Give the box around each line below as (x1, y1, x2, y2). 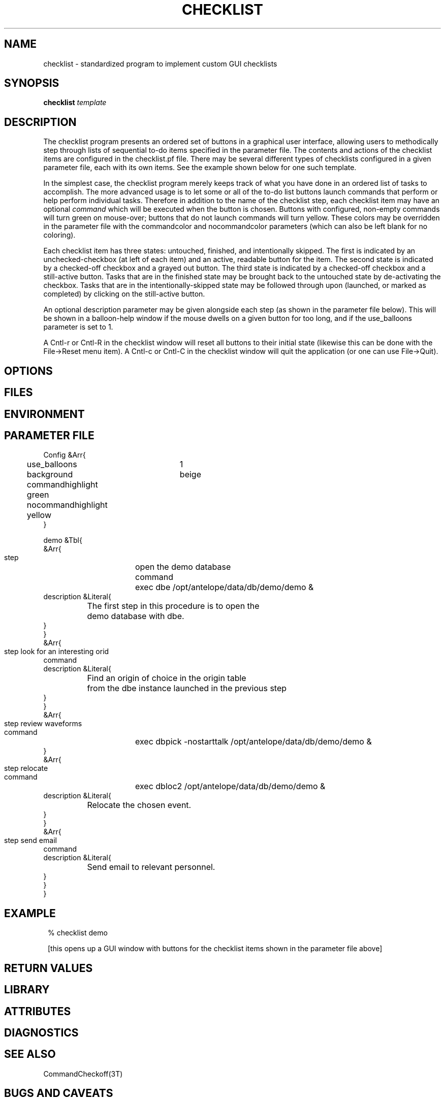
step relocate (4, 764, 48, 773)
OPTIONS (4, 364, 53, 377)
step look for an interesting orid (4, 647, 109, 656)
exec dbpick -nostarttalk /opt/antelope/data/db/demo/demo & (135, 736, 372, 747)
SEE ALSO (4, 1048, 56, 1061)
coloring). (43, 231, 76, 240)
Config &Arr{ (43, 450, 86, 460)
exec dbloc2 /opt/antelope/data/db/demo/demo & (135, 781, 326, 792)
